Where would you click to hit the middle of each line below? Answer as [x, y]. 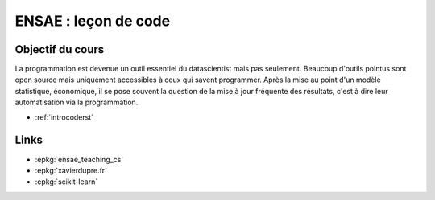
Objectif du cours [60, 49]
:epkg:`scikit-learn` [66, 182]
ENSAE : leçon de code [93, 21]
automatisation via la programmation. [77, 102]
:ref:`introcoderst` [64, 117]
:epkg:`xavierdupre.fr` [71, 170]
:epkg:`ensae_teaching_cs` [79, 159]
